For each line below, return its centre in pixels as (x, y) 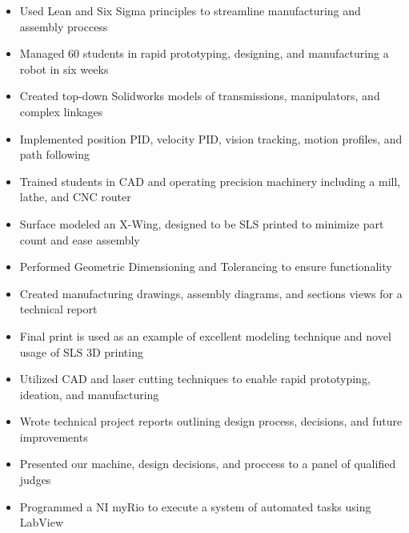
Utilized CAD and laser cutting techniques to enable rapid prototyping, (195, 379)
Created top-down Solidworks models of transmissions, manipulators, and (200, 96)
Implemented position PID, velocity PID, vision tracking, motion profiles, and (211, 138)
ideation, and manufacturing (89, 394)
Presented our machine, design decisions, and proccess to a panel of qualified (208, 464)
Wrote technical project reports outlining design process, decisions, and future (211, 421)
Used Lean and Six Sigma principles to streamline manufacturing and (190, 10)
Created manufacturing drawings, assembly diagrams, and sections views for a (211, 293)
